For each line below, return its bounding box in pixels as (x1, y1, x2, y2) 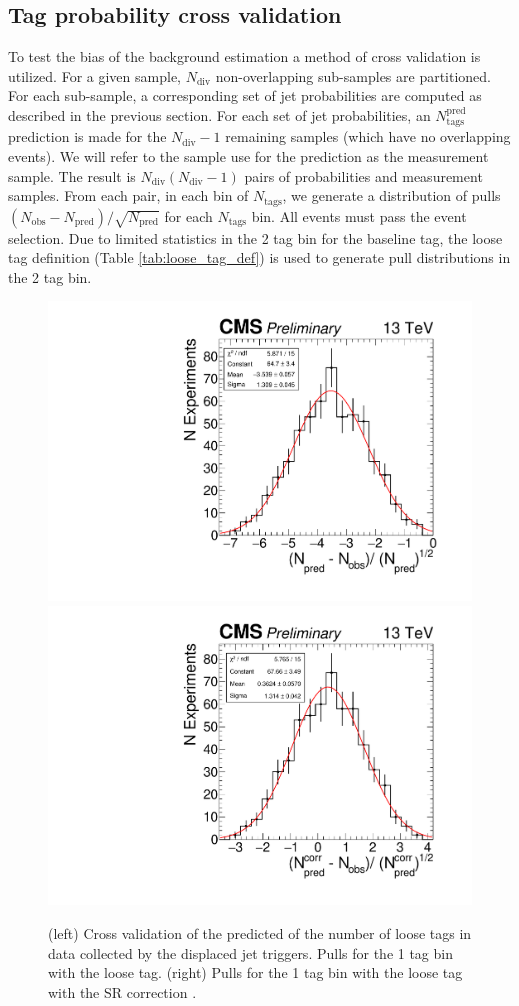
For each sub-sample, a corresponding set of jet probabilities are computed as (8, 85, 482, 106)
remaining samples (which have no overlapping (225, 126, 511, 147)
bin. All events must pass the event (251, 205, 467, 226)
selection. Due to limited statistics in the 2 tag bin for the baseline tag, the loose (8, 227, 503, 248)
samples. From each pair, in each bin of (8, 185, 249, 206)
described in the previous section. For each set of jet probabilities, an (8, 104, 431, 125)
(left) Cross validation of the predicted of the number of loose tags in (48, 922, 472, 943)
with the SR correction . (48, 981, 197, 1002)
